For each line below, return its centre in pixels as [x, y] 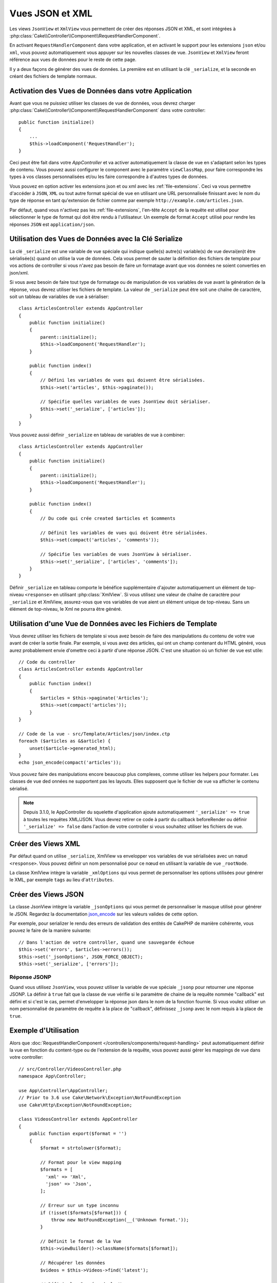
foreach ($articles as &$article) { [65, 741]
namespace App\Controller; [53, 1076]
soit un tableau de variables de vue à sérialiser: [60, 296]
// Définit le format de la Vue [81, 1241]
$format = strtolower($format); [81, 1148]
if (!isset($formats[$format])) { [84, 1213]
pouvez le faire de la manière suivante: [50, 930]
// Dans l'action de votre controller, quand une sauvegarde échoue [106, 942]
